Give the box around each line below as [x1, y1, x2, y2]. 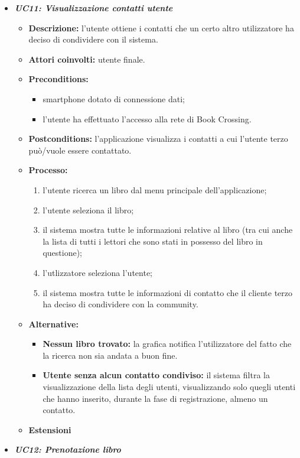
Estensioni [28, 423, 71, 436]
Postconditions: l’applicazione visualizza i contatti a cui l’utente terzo [28, 132, 288, 145]
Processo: [28, 164, 68, 176]
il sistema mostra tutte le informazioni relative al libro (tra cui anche [43, 223, 293, 236]
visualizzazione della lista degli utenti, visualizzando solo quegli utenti [43, 381, 296, 393]
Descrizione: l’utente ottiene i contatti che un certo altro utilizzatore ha [28, 21, 294, 34]
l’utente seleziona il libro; [43, 203, 134, 216]
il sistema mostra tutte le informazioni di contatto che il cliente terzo [43, 286, 293, 298]
